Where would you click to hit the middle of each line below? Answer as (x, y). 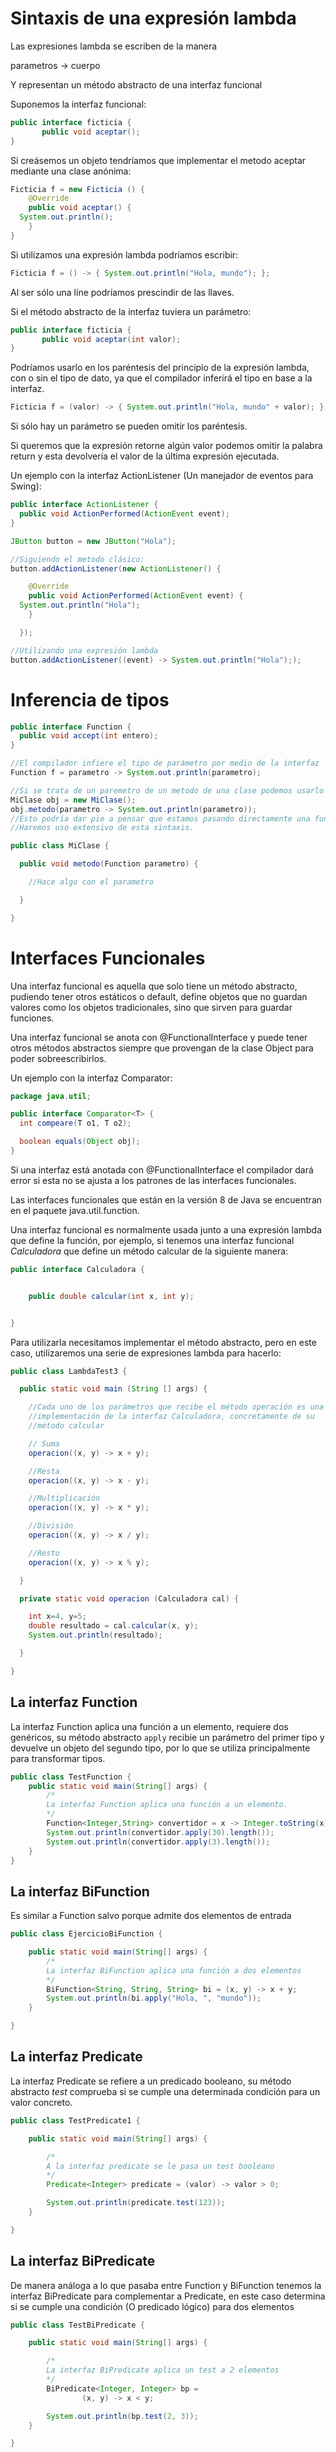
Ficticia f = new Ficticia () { (77, 189)
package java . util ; (51, 1096)
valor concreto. (41, 2102)
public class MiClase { (60, 846)
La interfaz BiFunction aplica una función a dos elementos (174, 1970)
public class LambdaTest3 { (69, 1371)
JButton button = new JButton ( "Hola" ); (93, 541)
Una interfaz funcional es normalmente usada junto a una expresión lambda (166, 1229)
